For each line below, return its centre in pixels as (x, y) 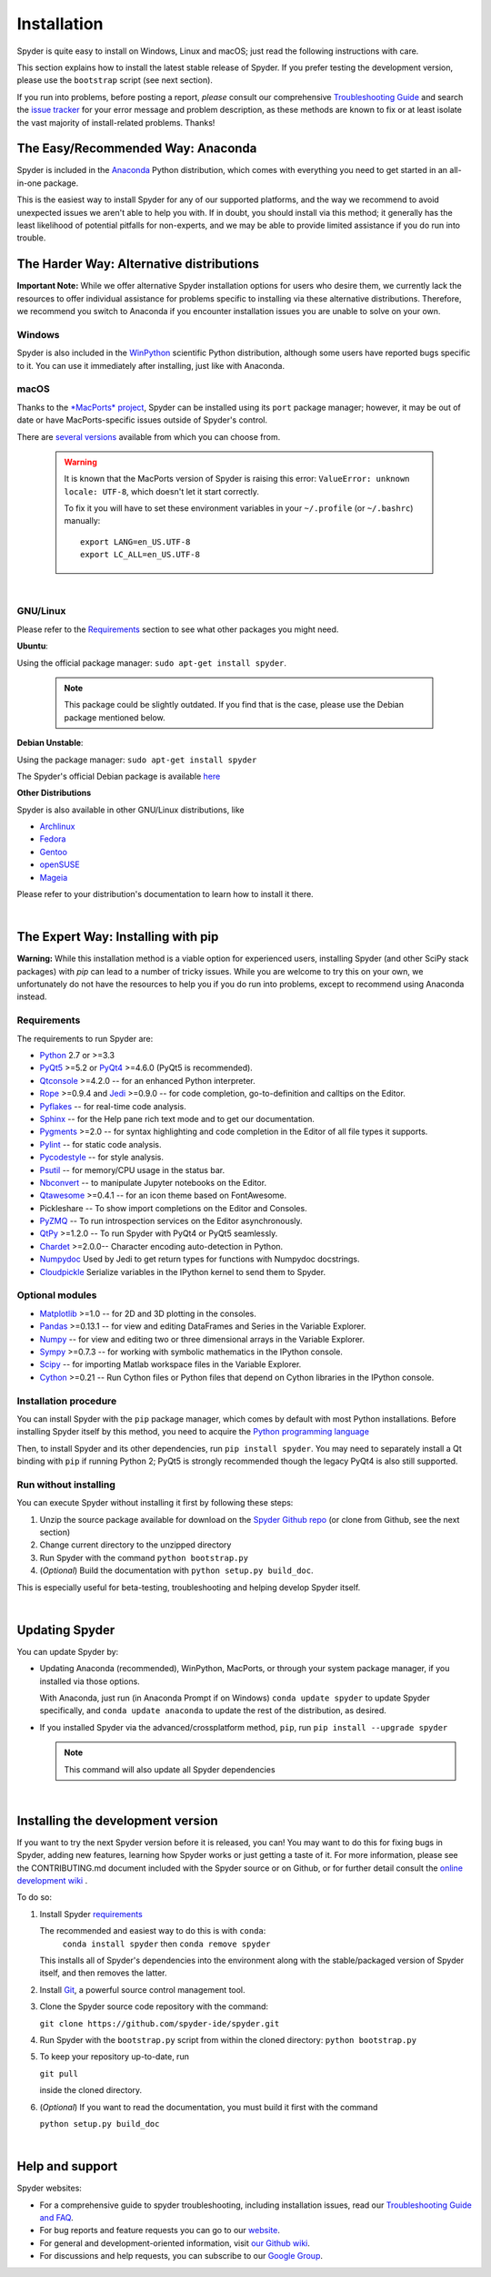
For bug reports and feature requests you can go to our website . (160, 2231)
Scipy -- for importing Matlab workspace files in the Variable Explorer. (170, 1364)
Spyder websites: (49, 2188)
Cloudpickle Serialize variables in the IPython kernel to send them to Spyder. (183, 1271)
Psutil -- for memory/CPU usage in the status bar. (132, 1169)
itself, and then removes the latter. (103, 1973)
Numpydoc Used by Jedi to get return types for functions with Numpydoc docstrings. (200, 1259)
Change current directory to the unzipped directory (135, 1545)
